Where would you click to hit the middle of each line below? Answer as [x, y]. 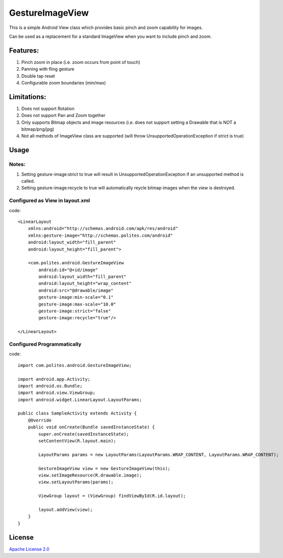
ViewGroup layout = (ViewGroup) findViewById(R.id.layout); [112, 496]
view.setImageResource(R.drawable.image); [90, 475]
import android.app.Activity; [54, 379]
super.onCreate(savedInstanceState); [84, 434]
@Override [39, 420]
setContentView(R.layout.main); [77, 441]
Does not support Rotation [48, 109]
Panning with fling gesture [48, 69]
